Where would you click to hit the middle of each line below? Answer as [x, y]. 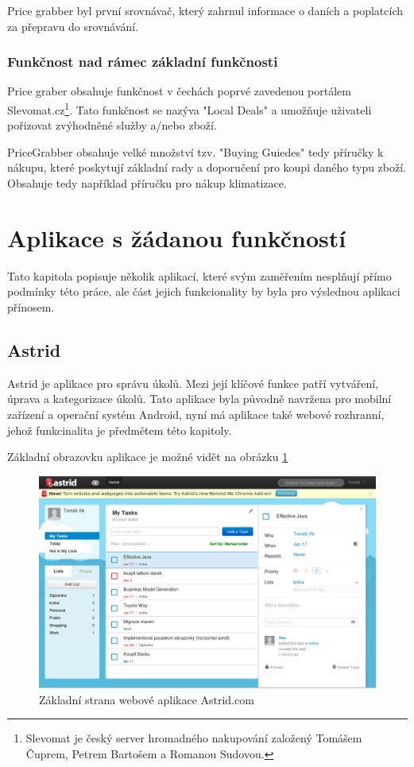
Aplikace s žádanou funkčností [177, 237]
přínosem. [31, 306]
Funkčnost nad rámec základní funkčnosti [143, 62]
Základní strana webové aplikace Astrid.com [147, 699]
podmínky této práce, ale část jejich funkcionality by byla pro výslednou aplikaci [204, 291]
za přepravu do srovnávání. [73, 26]
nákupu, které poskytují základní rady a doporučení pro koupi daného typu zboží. [207, 167]
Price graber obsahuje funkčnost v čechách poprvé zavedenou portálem [179, 91]
